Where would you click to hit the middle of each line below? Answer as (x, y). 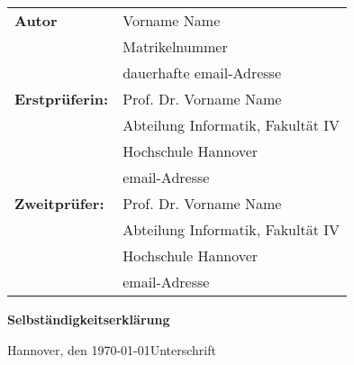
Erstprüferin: (62, 99)
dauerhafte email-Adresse (202, 73)
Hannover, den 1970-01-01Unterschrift (112, 349)
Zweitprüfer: (59, 203)
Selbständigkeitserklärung (89, 319)
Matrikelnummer (175, 46)
